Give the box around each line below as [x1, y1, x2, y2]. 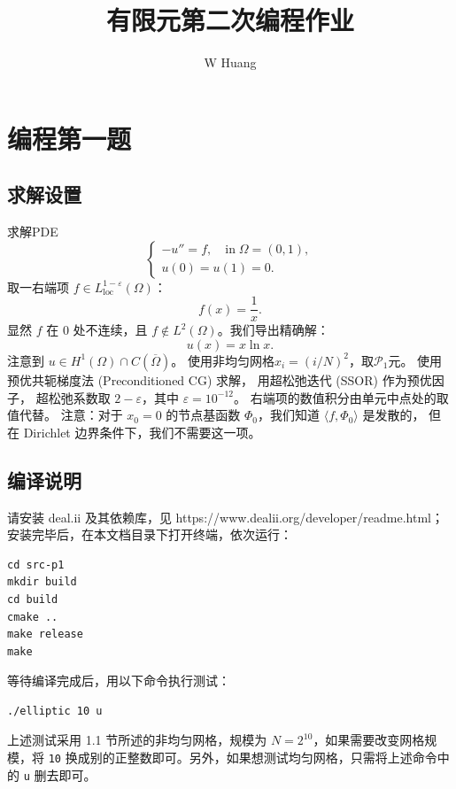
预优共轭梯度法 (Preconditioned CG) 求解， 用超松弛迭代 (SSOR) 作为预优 [7, 370, 432, 389]
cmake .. [7, 610, 58, 623]
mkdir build [7, 576, 77, 589]
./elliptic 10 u [7, 704, 103, 717]
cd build [7, 592, 58, 606]
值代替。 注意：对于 [7, 406, 123, 424]
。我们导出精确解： [217, 321, 329, 339]
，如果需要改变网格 [313, 731, 425, 749]
